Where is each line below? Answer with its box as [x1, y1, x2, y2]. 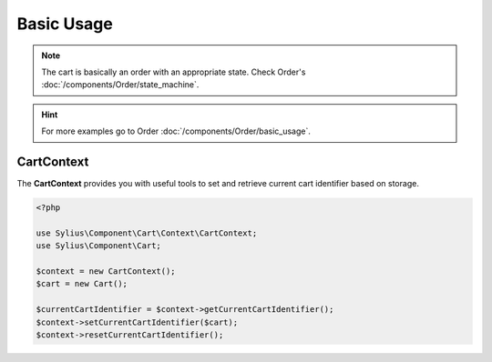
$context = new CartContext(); [36, 266, 177, 277]
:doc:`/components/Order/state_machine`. [41, 79, 200, 90]
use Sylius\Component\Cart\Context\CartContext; [36, 227, 258, 238]
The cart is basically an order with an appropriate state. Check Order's [41, 66, 306, 77]
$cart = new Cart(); [36, 278, 128, 289]
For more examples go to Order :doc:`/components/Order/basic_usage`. [41, 126, 312, 136]
